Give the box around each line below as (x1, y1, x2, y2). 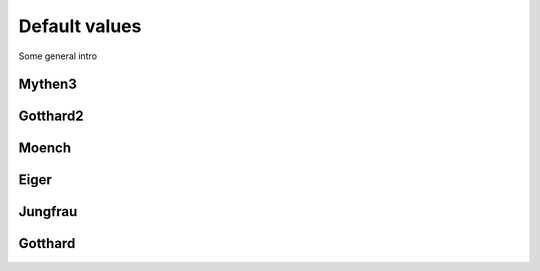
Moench (18, 140, 72, 157)
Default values (18, 15, 142, 37)
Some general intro (18, 50, 98, 62)
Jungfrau (18, 203, 78, 220)
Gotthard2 (18, 108, 84, 125)
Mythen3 (18, 76, 77, 93)
